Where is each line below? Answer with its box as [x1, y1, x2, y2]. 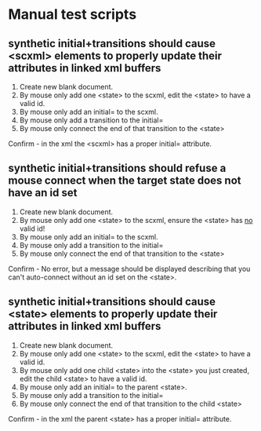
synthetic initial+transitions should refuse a [8, 162, 227, 175]
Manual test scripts [8, 5, 137, 24]
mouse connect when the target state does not [8, 174, 241, 188]
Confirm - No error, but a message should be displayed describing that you [8, 264, 251, 273]
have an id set [8, 186, 78, 199]
